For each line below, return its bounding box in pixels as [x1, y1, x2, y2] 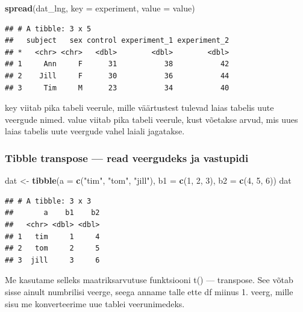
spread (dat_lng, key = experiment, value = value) [5, 2, 195, 14]
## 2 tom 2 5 [5, 244, 100, 253]
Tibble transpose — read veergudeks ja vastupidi [5, 150, 249, 165]
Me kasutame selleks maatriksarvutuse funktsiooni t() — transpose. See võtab [5, 273, 293, 286]
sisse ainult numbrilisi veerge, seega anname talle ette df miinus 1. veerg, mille [5, 285, 293, 298]
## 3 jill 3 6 [5, 255, 100, 264]
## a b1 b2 [5, 208, 100, 217]
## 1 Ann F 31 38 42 [5, 60, 230, 69]
